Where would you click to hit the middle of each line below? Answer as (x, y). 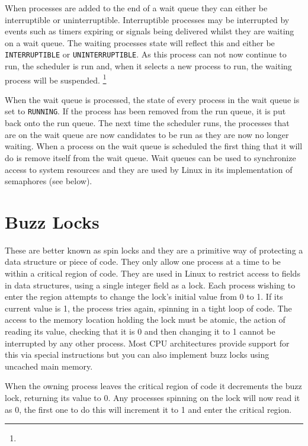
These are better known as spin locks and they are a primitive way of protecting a (154, 250)
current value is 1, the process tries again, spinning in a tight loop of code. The (148, 308)
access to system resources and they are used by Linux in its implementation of (149, 169)
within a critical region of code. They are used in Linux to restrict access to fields (153, 273)
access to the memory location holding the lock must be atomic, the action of (145, 320)
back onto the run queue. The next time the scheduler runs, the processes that (147, 123)
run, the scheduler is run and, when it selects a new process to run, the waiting (148, 66)
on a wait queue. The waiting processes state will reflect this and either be (140, 42)
